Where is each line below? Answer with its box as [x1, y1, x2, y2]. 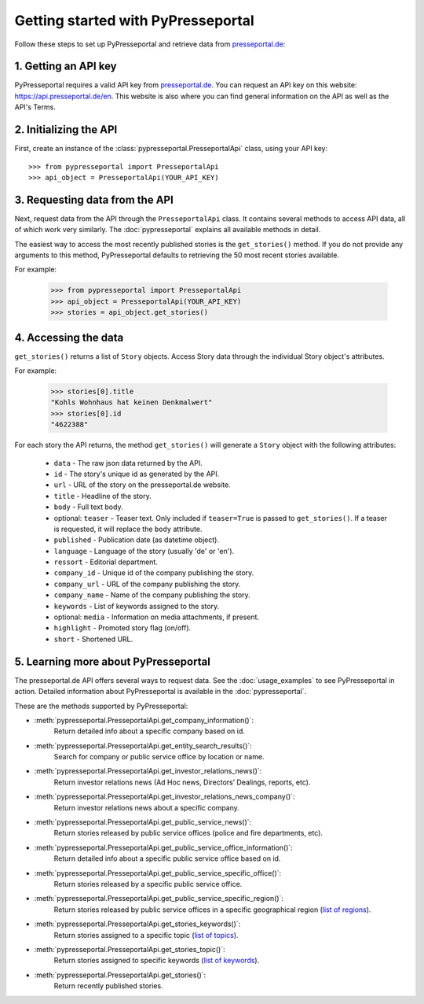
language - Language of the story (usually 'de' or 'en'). [53, 546, 235, 556]
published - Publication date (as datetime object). [53, 535, 220, 544]
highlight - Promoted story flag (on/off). [53, 623, 192, 633]
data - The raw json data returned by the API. [53, 458, 203, 467]
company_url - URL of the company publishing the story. [53, 579, 241, 589]
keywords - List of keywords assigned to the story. [53, 601, 220, 611]
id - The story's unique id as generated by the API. [53, 469, 220, 478]
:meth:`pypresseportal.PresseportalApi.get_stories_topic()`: [34, 944, 225, 954]
